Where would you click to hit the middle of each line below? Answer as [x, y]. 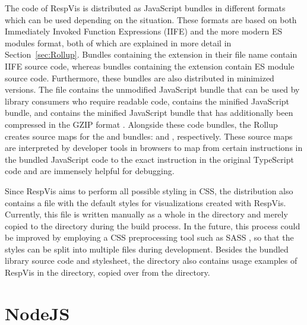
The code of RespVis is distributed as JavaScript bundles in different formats [145, 8]
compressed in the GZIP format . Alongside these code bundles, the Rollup [141, 124]
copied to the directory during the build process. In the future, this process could [153, 225]
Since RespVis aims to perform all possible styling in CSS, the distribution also [149, 190]
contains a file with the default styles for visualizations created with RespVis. [145, 202]
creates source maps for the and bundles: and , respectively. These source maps [149, 136]
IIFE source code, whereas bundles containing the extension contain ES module [150, 66]
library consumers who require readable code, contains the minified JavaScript [147, 101]
